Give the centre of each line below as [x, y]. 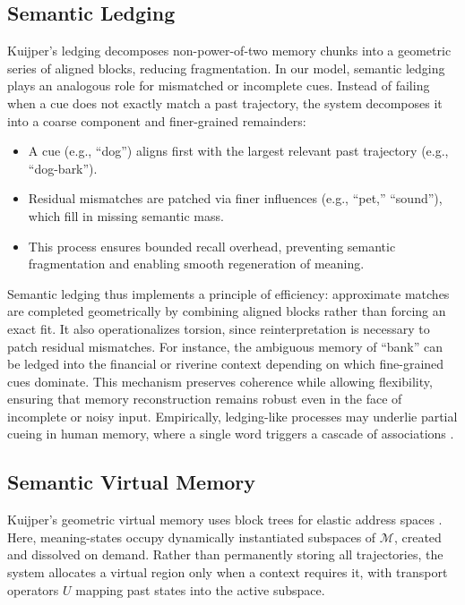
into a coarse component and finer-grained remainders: [157, 120]
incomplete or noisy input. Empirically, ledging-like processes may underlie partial [232, 416]
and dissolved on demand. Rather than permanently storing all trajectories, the [225, 554]
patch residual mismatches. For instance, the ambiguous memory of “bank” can [225, 346]
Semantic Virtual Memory [132, 482]
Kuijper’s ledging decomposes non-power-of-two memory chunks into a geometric [229, 51]
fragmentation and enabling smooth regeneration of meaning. [196, 264]
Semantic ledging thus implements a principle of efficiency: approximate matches [228, 293]
